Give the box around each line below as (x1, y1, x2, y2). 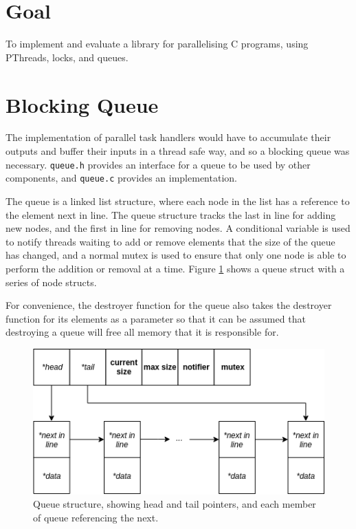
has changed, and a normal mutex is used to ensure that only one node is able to (5, 248, 346, 262)
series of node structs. (5, 274, 97, 289)
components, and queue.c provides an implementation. (5, 171, 237, 185)
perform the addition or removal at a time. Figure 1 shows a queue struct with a (5, 261, 345, 275)
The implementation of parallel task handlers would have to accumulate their (5, 130, 331, 144)
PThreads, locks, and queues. (5, 50, 129, 64)
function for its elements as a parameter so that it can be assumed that (5, 311, 306, 325)
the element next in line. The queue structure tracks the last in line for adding (5, 207, 336, 222)
